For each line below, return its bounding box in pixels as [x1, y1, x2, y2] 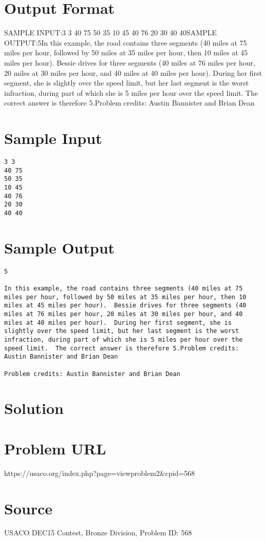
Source [4, 497, 53, 518]
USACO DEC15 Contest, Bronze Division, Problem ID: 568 [4, 527, 192, 538]
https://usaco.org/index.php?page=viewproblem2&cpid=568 [4, 467, 195, 478]
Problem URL [4, 438, 106, 459]
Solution [4, 398, 64, 419]
